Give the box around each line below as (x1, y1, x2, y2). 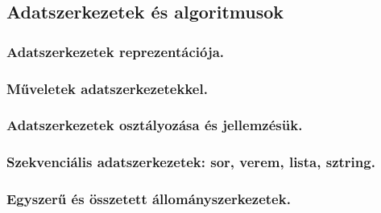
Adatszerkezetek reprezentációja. (6, 41, 225, 61)
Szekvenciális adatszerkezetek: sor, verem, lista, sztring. (6, 152, 375, 172)
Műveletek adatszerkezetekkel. (6, 78, 208, 98)
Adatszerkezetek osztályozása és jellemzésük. (6, 115, 303, 135)
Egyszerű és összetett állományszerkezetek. (6, 189, 291, 209)
